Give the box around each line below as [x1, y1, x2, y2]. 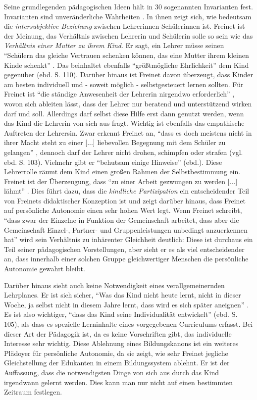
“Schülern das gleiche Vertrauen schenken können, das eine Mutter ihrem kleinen [4, 50, 249, 60]
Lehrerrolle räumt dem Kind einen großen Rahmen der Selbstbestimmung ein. [4, 166, 241, 177]
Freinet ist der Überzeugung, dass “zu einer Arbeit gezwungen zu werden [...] [4, 176, 238, 186]
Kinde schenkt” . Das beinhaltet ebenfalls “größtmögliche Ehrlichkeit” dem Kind [4, 59, 249, 70]
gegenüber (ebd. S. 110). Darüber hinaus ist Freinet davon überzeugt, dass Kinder [4, 69, 254, 80]
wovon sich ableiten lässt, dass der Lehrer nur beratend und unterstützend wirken [4, 98, 252, 108]
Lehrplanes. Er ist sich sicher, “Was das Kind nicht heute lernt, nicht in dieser [4, 290, 241, 300]
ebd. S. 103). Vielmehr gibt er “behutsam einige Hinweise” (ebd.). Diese [4, 156, 222, 167]
